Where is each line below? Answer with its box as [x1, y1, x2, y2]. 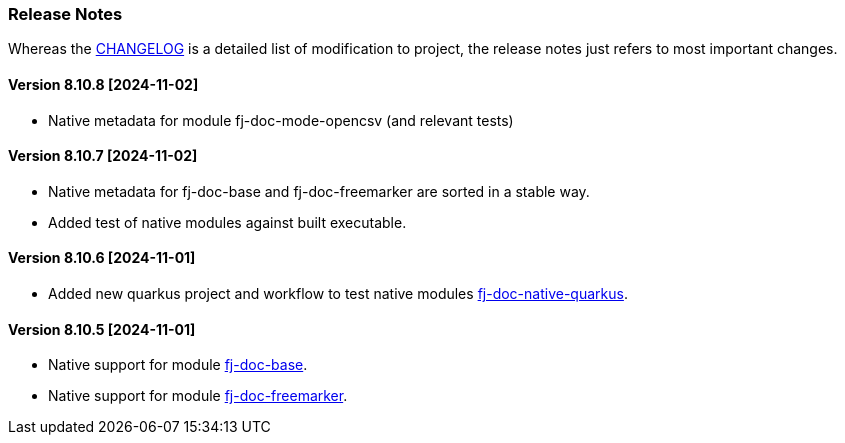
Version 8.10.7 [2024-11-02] [8, 147, 198, 165]
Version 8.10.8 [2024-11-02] [8, 75, 199, 93]
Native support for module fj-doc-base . [48, 356, 308, 374]
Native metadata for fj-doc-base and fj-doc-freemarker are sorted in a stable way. [48, 182, 590, 200]
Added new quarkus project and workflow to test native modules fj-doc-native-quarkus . [48, 285, 628, 303]
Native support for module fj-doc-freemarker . [48, 387, 348, 405]
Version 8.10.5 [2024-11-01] [8, 320, 196, 338]
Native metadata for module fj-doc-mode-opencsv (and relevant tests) [48, 111, 514, 129]
